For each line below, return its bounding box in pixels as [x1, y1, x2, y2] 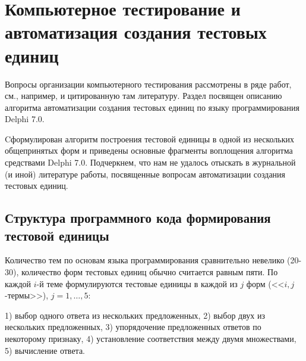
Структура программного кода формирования [5, 208, 271, 227]
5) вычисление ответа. [5, 344, 86, 356]
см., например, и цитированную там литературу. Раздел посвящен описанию [5, 89, 282, 102]
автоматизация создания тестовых [5, 20, 267, 44]
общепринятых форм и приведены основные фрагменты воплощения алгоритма [5, 144, 293, 157]
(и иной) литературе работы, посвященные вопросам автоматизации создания [5, 167, 286, 180]
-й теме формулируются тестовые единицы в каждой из [36, 277, 238, 290]
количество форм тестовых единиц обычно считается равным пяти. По [21, 266, 278, 278]
